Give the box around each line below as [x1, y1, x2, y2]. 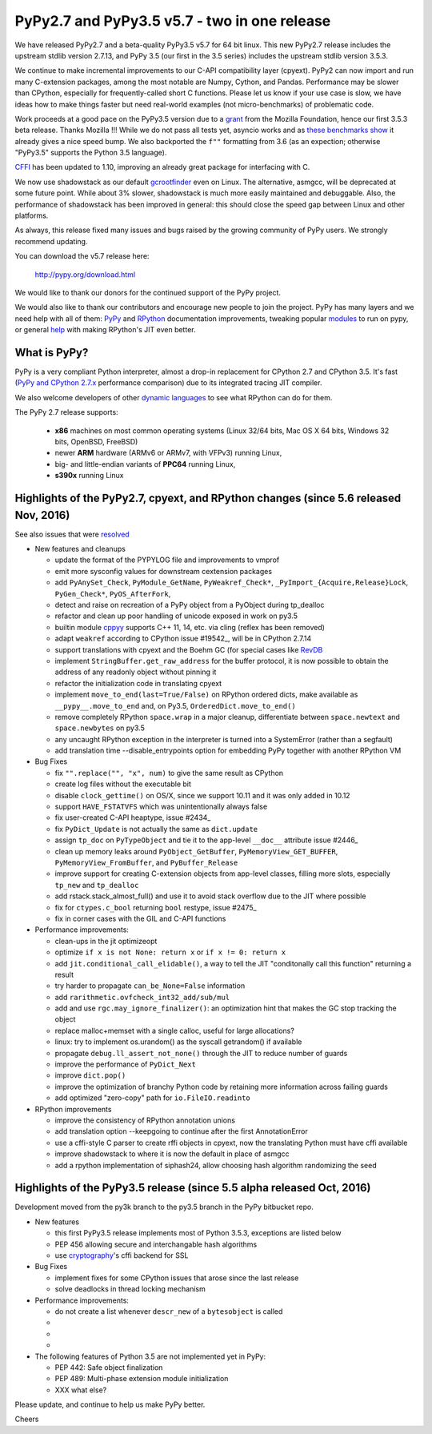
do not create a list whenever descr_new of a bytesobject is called [54, 1306, 283, 1316]
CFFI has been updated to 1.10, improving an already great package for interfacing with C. [14, 163, 310, 172]
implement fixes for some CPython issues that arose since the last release [54, 1273, 299, 1283]
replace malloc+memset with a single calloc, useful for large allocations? [54, 1026, 295, 1035]
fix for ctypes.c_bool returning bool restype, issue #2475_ [54, 902, 257, 912]
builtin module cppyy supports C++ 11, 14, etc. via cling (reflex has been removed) [54, 622, 326, 632]
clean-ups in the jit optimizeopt [54, 936, 158, 946]
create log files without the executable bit [54, 779, 192, 789]
